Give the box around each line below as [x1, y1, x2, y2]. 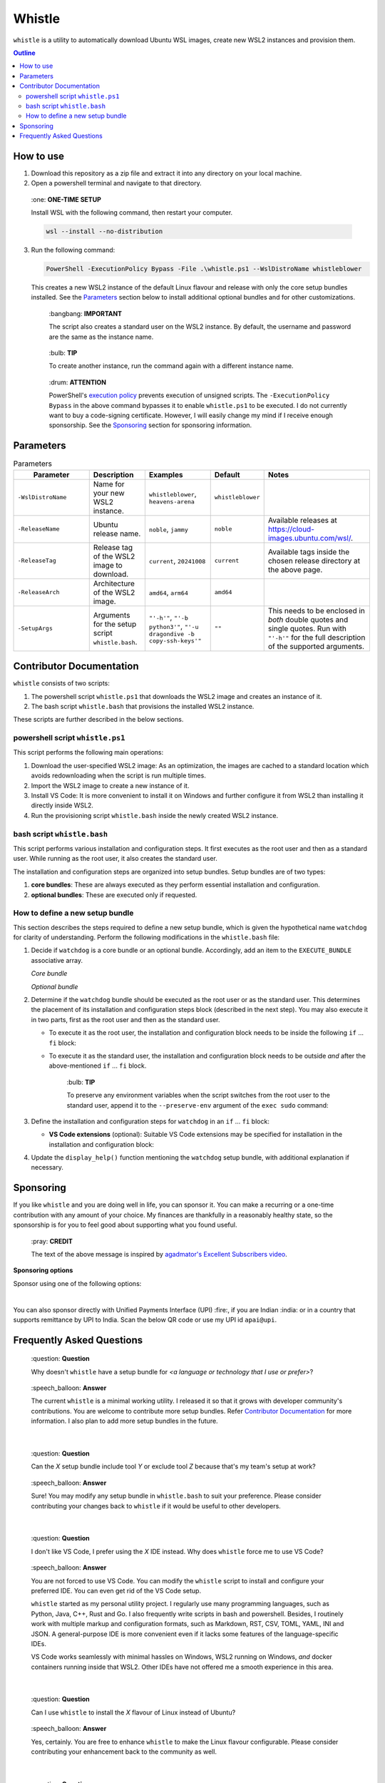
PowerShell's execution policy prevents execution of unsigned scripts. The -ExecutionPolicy [48, 391, 330, 399]
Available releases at [267, 515, 338, 525]
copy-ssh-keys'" [148, 637, 202, 645]
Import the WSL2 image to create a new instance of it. [31, 781, 190, 790]
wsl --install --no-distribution [46, 228, 163, 235]
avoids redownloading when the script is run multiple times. [31, 771, 206, 780]
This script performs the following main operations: [13, 748, 164, 757]
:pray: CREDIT [31, 1237, 73, 1245]
